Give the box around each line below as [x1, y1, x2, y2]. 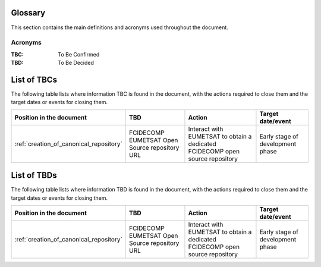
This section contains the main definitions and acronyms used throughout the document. [11, 24, 228, 31]
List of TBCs [11, 74, 58, 84]
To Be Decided [58, 59, 95, 67]
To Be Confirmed [58, 51, 100, 58]
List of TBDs [11, 170, 58, 181]
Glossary [11, 8, 46, 18]
